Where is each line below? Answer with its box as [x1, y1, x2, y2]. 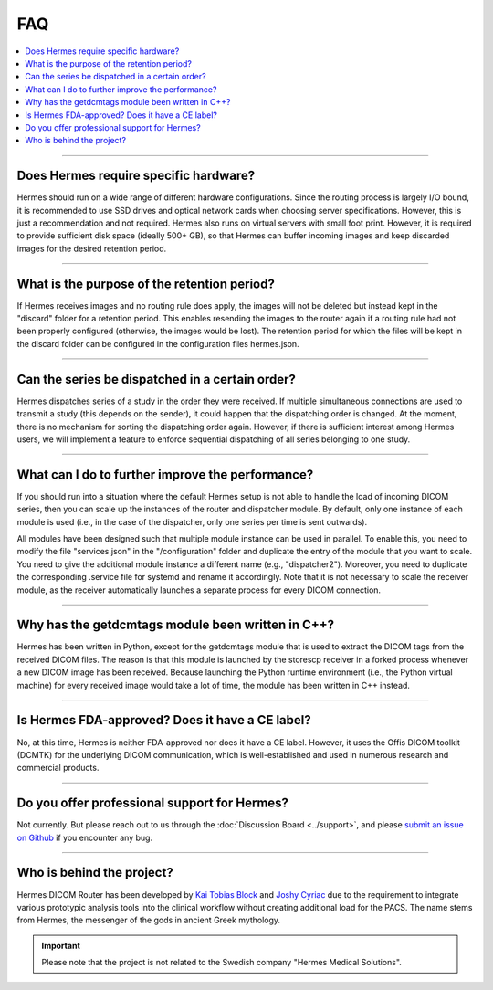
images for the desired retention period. [16, 243, 167, 254]
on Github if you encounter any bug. [16, 832, 153, 843]
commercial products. [16, 763, 100, 774]
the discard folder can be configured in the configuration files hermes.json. [16, 338, 300, 349]
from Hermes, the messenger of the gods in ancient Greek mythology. [16, 914, 281, 926]
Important [41, 940, 81, 951]
